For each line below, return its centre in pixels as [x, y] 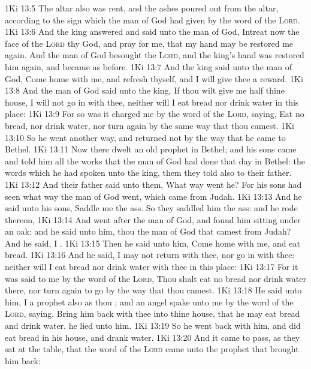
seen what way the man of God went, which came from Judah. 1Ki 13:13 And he [153, 196]
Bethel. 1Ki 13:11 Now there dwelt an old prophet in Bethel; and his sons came [151, 149]
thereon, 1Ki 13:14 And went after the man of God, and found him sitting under [153, 219]
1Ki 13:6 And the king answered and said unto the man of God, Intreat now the [152, 31]
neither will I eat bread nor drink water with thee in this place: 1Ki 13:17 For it [152, 267]
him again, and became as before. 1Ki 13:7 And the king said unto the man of [148, 66]
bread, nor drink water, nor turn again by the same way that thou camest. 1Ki [150, 125]
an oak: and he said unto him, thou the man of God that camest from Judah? [148, 231]
